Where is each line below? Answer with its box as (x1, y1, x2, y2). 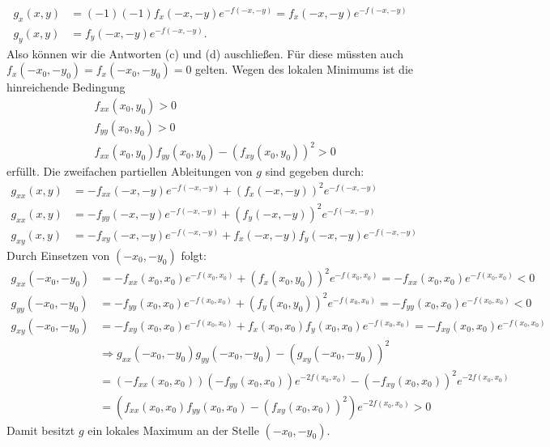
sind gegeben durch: (265, 163, 365, 180)
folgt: (181, 246, 207, 263)
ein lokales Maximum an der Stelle (87, 421, 259, 438)
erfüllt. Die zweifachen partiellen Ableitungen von (6, 163, 253, 180)
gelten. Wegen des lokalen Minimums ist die (195, 61, 414, 78)
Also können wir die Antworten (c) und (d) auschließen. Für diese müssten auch (6, 45, 403, 62)
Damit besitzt (6, 421, 75, 438)
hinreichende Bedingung (6, 79, 126, 96)
